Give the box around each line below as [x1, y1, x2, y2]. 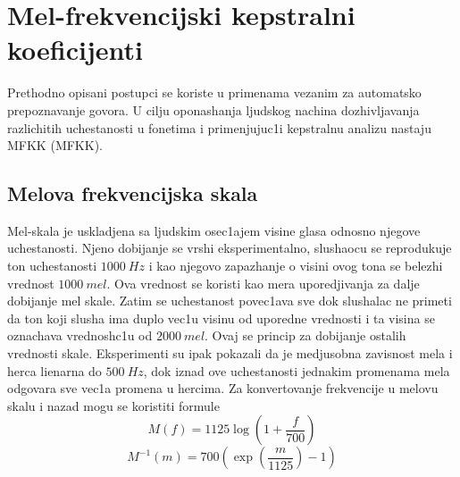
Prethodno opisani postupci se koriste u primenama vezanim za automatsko [7, 83, 422, 102]
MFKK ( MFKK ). [7, 136, 103, 155]
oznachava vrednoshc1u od [7, 326, 153, 345]
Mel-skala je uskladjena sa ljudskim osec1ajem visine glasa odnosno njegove [7, 221, 421, 239]
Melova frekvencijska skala [7, 180, 258, 207]
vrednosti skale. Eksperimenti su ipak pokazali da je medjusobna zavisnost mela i [7, 344, 453, 363]
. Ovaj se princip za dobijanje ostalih [205, 326, 406, 345]
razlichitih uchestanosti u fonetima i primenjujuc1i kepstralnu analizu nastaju [7, 118, 431, 137]
